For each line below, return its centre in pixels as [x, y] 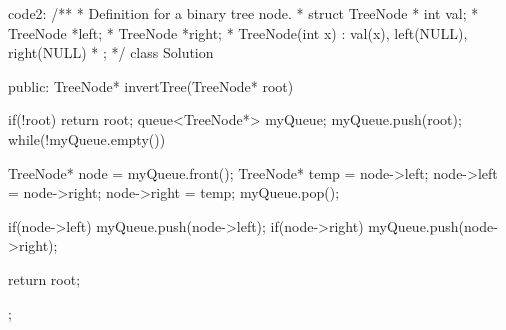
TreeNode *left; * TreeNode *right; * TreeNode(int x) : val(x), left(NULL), [238, 32]
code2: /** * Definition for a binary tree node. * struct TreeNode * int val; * [243, 13]
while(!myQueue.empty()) [87, 138]
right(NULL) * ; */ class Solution [111, 52]
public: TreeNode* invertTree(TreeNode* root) [151, 85]
